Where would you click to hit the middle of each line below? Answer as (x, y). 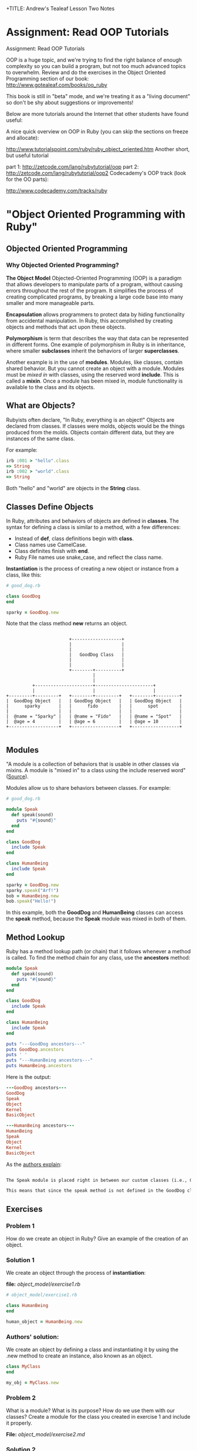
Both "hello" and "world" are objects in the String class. (73, 488)
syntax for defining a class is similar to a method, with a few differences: (94, 527)
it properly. (19, 1423)
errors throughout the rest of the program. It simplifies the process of (90, 290)
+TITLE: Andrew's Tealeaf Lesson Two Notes (60, 9)
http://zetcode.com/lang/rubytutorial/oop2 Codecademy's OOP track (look (96, 173)
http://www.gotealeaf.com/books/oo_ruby (57, 85)
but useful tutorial (27, 155)
